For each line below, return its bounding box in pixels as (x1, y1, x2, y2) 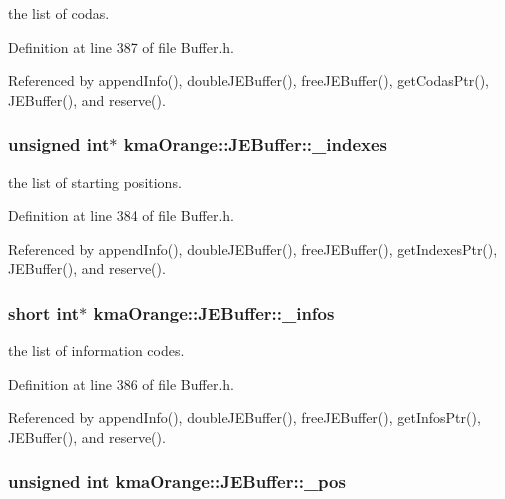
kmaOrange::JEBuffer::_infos (93, 300, 335, 325)
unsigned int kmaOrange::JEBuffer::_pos (8, 469, 346, 494)
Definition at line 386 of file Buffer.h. (8, 373, 235, 394)
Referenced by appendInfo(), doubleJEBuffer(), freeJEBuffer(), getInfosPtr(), (8, 407, 481, 428)
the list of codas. (8, 3, 110, 23)
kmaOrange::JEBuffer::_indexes (123, 132, 388, 157)
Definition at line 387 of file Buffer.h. (8, 36, 235, 57)
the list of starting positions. (8, 171, 182, 192)
